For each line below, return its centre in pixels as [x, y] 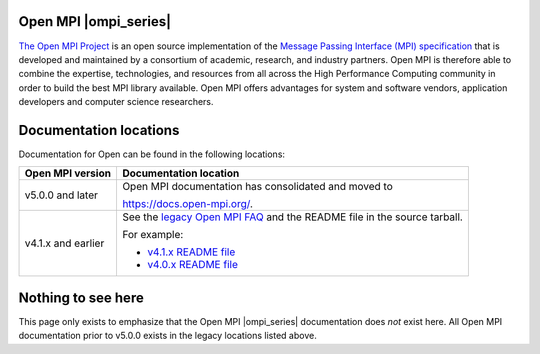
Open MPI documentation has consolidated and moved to [257, 187]
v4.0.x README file [192, 265]
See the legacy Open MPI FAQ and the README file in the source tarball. [292, 217]
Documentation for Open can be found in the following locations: [151, 154]
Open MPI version [68, 173]
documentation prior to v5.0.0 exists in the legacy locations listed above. [167, 336]
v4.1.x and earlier [64, 243]
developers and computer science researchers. [116, 102]
